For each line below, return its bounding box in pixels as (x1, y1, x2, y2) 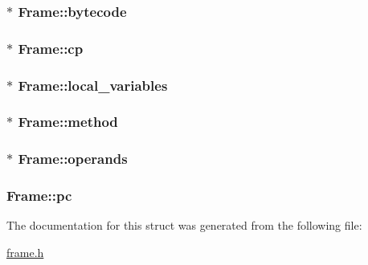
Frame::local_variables (18, 75, 168, 95)
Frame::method (18, 112, 118, 132)
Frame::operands (18, 149, 128, 169)
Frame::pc (6, 185, 72, 206)
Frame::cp (18, 38, 84, 58)
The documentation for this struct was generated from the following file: (6, 217, 362, 234)
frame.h (6, 244, 44, 261)
